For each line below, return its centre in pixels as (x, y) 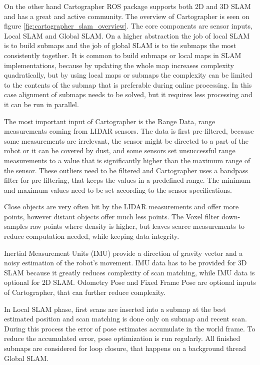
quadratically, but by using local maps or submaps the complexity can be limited (128, 75)
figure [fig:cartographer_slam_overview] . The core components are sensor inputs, (128, 26)
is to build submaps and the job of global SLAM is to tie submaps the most (120, 45)
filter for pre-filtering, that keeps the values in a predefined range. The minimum (127, 180)
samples (16, 226)
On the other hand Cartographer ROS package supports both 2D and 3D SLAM (127, 6)
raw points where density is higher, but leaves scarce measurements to (137, 226)
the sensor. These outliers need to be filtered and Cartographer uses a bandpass (126, 170)
